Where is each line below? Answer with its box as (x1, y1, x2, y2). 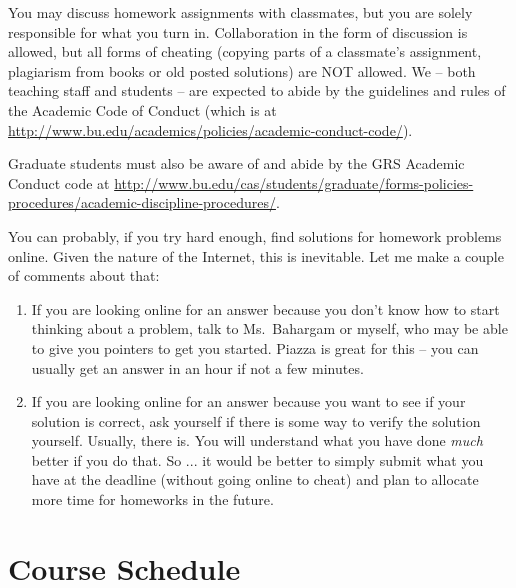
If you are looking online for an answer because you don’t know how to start (31, 298, 500, 319)
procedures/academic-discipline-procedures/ (8, 192, 276, 213)
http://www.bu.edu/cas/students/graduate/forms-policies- (114, 172, 474, 193)
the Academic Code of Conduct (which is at (8, 99, 277, 120)
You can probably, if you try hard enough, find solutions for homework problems (8, 225, 502, 246)
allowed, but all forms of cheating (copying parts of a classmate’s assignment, (8, 41, 482, 62)
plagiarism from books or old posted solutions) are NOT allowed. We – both (8, 60, 476, 81)
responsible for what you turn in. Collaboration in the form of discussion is (8, 21, 468, 42)
